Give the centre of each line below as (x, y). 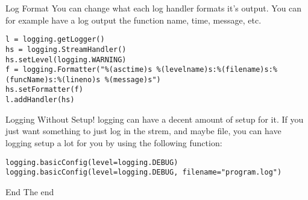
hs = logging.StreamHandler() (66, 49)
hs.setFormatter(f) (44, 90)
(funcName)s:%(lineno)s (53, 79)
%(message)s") (133, 79)
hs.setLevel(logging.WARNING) (66, 60)
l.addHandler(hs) (40, 100)
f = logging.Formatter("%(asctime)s (79, 70)
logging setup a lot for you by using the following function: (114, 142)
